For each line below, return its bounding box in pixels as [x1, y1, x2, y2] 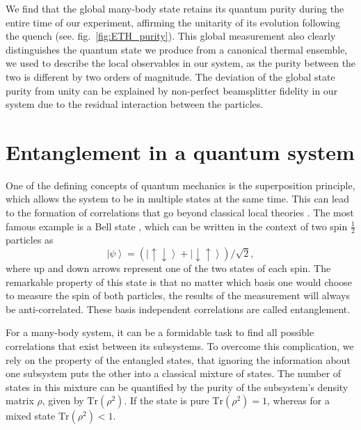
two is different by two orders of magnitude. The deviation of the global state [6, 69, 335, 83]
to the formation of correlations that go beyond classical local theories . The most [6, 205, 354, 220]
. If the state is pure [124, 393, 209, 408]
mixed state [6, 408, 56, 423]
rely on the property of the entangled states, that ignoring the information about [6, 352, 351, 367]
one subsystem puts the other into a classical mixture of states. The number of [6, 366, 342, 381]
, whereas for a [267, 393, 330, 408]
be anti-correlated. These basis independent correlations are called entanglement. [6, 301, 351, 316]
